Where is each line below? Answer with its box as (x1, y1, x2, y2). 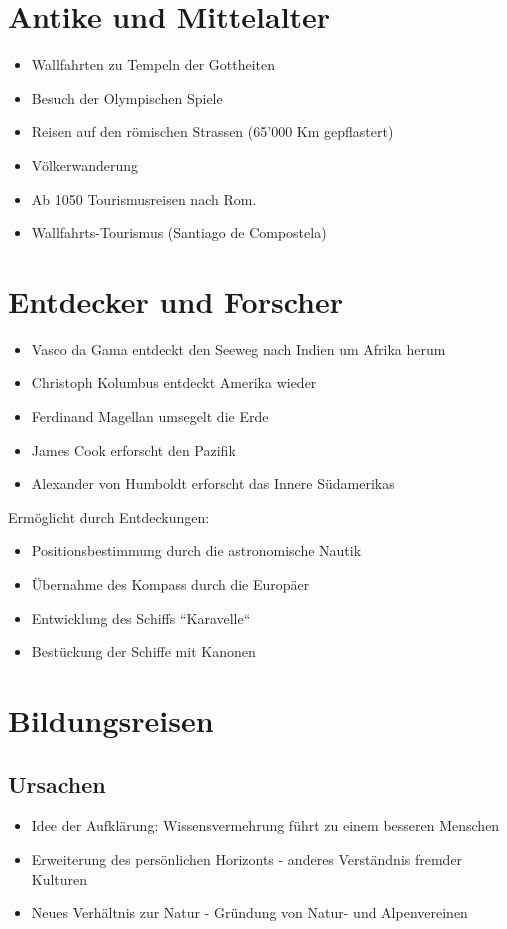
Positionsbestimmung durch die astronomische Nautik (31, 540, 362, 561)
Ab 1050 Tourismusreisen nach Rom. (31, 188, 257, 209)
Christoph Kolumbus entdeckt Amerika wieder (31, 372, 317, 393)
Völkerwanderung (31, 154, 139, 175)
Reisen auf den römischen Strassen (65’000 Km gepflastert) (31, 121, 394, 142)
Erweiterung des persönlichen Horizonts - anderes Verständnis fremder (31, 848, 463, 869)
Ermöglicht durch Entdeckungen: (8, 506, 210, 527)
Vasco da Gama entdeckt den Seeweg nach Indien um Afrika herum (31, 338, 446, 359)
